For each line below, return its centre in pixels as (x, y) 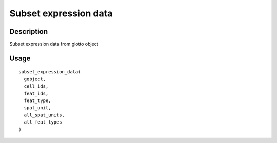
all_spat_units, (44, 115)
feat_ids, (36, 93)
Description (29, 32)
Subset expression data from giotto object (54, 44)
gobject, (35, 79)
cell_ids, (36, 86)
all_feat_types (43, 122)
